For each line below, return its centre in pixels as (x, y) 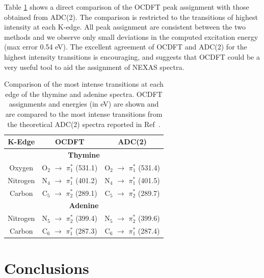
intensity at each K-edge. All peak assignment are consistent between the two (125, 27)
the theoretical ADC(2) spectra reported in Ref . (84, 124)
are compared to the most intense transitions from (84, 113)
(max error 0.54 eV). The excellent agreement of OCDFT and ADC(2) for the (126, 47)
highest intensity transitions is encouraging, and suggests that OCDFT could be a (132, 56)
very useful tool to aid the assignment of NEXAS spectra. (94, 67)
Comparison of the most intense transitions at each (84, 84)
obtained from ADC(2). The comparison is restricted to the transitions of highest (131, 17)
